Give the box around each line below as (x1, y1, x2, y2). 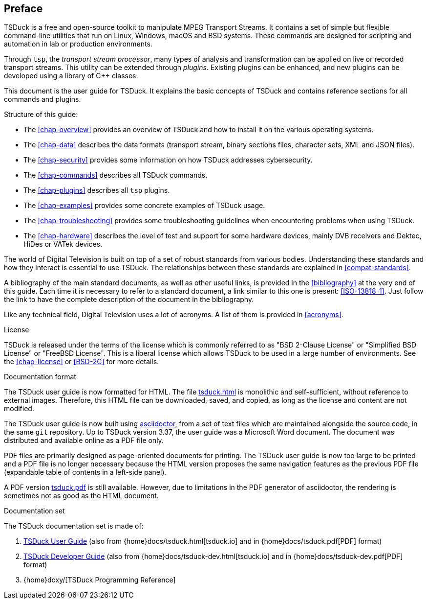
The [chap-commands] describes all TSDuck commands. (23, 171, 208, 180)
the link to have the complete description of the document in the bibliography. (4, 295, 254, 304)
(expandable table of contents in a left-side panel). (4, 468, 167, 477)
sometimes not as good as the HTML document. (4, 491, 159, 500)
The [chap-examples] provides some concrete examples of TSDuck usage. (23, 201, 265, 210)
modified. (4, 404, 34, 413)
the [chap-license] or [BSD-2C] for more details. (4, 357, 159, 366)
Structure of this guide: (4, 110, 78, 119)
